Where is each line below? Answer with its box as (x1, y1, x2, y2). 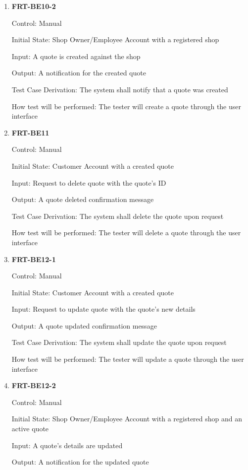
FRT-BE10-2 (11, 1, 56, 11)
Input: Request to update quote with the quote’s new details (11, 304, 196, 314)
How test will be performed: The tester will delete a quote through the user (11, 227, 241, 238)
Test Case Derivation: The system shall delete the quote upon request (11, 210, 224, 221)
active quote (11, 423, 49, 434)
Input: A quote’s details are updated (11, 440, 123, 450)
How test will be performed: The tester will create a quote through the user (11, 101, 241, 111)
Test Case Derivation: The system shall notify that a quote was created (11, 84, 228, 94)
